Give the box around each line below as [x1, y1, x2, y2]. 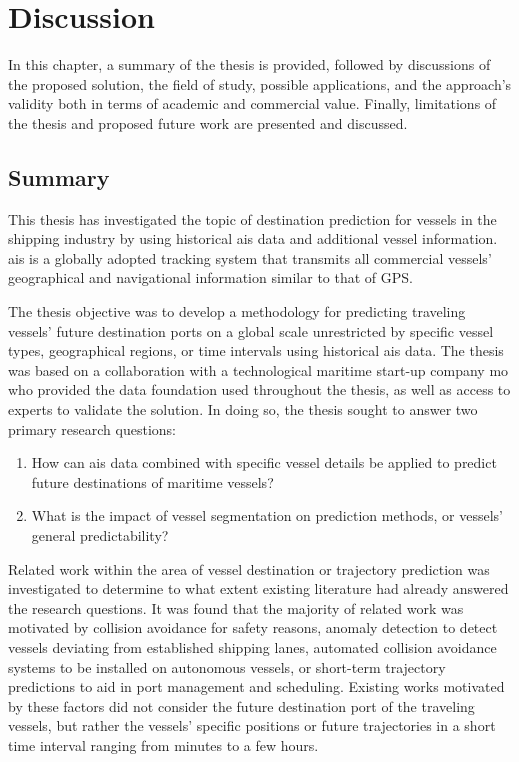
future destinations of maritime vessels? [31, 471, 274, 492]
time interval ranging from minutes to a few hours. [8, 734, 319, 755]
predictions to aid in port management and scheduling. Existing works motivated [8, 676, 505, 697]
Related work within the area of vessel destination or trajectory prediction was [8, 558, 490, 579]
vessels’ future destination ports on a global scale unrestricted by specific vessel [8, 320, 494, 341]
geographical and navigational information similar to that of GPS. [8, 267, 414, 288]
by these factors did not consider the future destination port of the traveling [8, 695, 475, 716]
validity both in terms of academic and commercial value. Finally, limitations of [8, 93, 497, 114]
